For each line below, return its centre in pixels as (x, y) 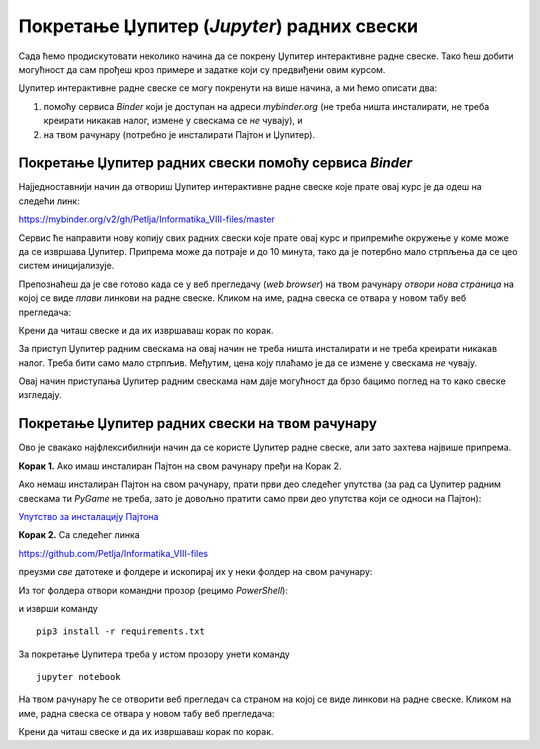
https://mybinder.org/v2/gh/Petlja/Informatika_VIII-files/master (146, 219)
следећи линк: (49, 201)
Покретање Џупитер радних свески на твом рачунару (197, 423)
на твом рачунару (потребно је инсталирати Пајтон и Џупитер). (179, 134)
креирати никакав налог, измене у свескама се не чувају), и (173, 121)
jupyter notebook (78, 677)
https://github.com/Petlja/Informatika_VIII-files (113, 553)
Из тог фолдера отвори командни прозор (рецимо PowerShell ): (153, 590)
